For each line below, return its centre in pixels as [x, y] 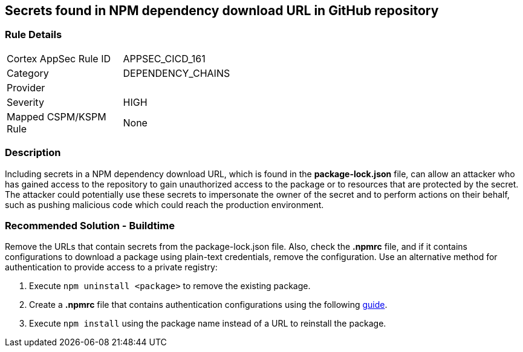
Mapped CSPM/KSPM [57, 116]
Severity [25, 102]
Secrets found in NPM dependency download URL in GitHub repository [222, 11]
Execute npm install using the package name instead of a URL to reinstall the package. [208, 324]
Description [33, 153]
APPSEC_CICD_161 [164, 58]
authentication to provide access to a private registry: [111, 267]
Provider [26, 87]
